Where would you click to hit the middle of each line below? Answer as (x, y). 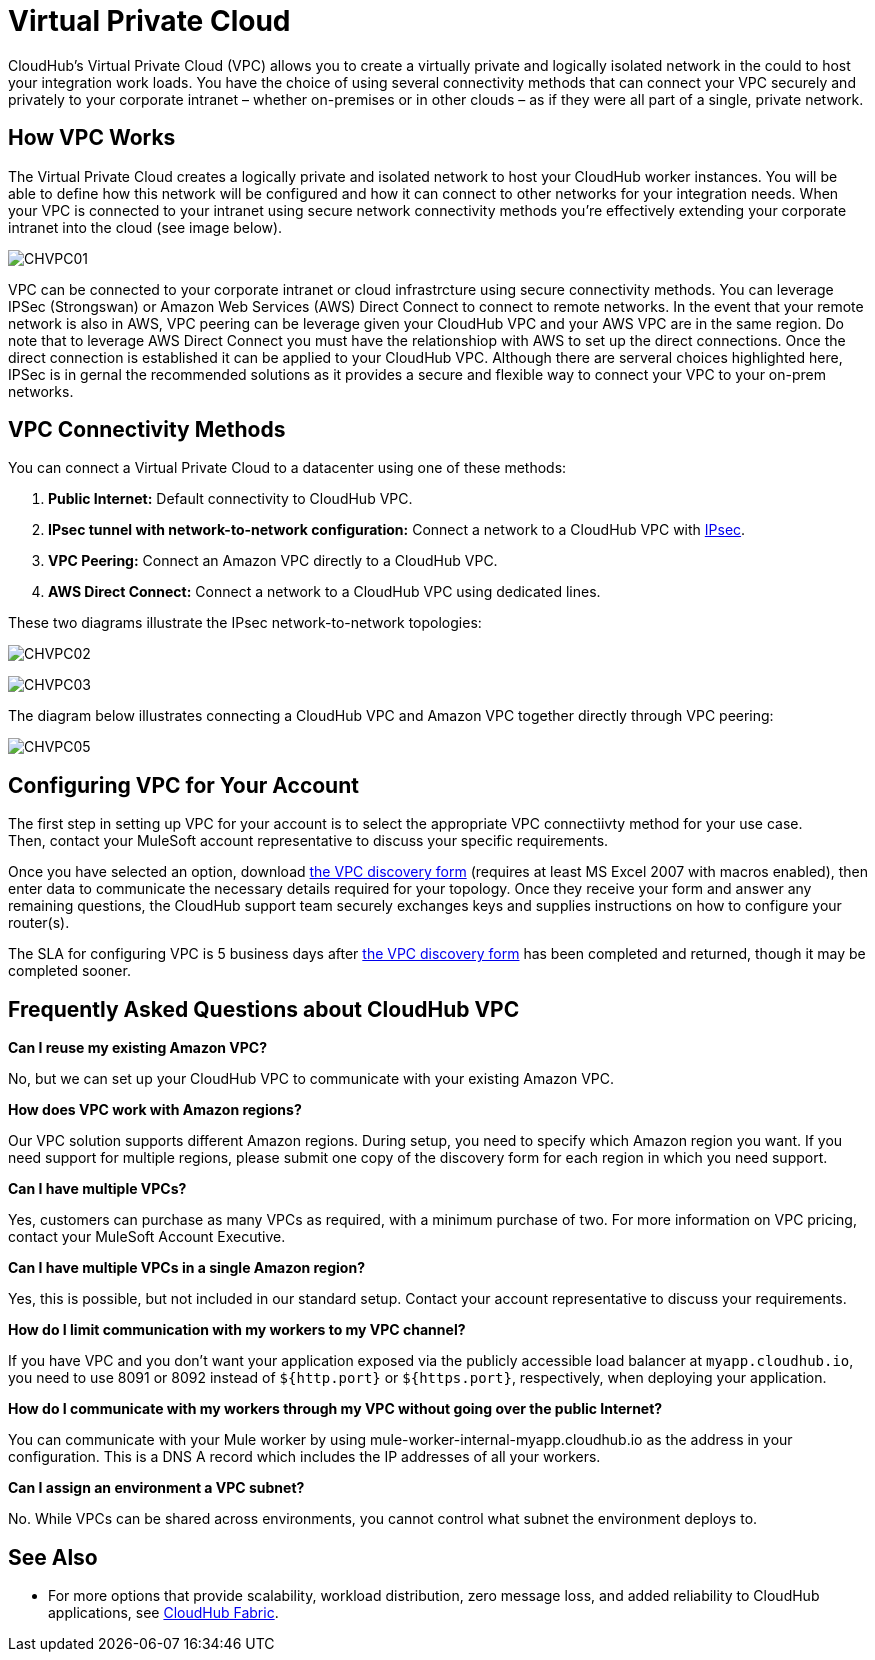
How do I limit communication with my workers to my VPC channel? (237, 1330)
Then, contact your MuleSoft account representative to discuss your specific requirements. (308, 841)
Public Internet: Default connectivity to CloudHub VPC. (230, 499)
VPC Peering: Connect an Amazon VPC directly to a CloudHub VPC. (273, 561)
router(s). (39, 923)
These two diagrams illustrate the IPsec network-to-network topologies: (245, 623)
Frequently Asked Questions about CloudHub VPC (264, 1009)
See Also (53, 1557)
